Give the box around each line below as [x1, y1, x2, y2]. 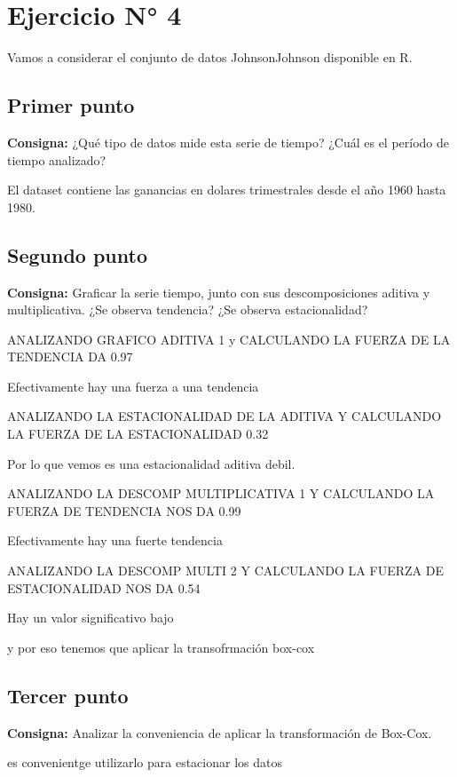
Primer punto [7, 91, 135, 119]
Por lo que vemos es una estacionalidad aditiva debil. [7, 454, 295, 472]
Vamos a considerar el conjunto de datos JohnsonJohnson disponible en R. [7, 48, 413, 67]
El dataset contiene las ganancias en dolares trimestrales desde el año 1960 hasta [7, 180, 446, 199]
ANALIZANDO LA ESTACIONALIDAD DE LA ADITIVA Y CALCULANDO [7, 407, 442, 425]
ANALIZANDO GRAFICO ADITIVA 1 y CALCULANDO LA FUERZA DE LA [7, 329, 451, 348]
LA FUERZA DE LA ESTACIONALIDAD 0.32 [7, 424, 269, 443]
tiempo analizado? [7, 150, 106, 169]
